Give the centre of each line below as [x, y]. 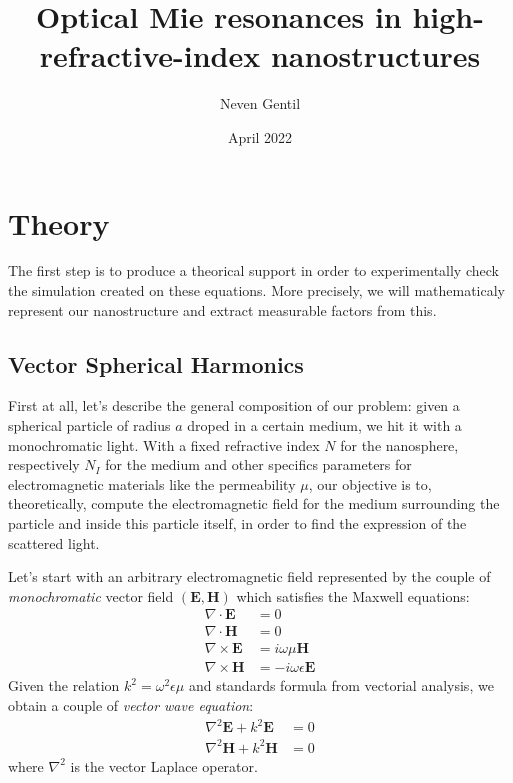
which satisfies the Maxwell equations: [353, 595]
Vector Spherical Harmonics [156, 363]
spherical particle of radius [89, 425]
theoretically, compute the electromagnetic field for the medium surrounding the [254, 503]
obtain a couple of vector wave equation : [131, 705]
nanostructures [375, 55]
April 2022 [260, 136]
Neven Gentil [260, 103]
